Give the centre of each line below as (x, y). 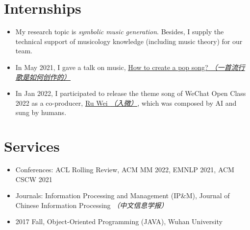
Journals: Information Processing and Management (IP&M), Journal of (123, 195)
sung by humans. (41, 112)
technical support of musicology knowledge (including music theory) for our (129, 41)
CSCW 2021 (34, 179)
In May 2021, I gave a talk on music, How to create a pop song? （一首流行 (130, 67)
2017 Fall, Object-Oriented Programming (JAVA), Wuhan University (119, 221)
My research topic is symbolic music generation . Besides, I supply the (120, 32)
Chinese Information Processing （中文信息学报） (92, 205)
